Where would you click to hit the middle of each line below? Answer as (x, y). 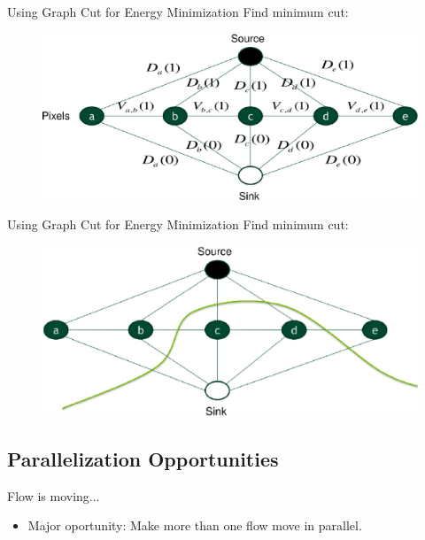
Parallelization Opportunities (143, 458)
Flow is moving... (54, 495)
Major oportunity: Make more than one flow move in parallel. (195, 525)
